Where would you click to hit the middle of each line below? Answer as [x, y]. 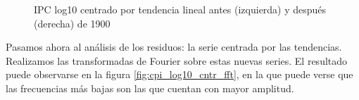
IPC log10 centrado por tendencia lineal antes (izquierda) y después [180, 9]
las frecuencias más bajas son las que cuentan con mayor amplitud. [150, 88]
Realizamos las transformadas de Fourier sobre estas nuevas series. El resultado [177, 60]
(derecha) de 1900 [72, 23]
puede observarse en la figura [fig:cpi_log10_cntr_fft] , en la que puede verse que [179, 74]
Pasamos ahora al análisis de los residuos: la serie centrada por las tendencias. [174, 47]
